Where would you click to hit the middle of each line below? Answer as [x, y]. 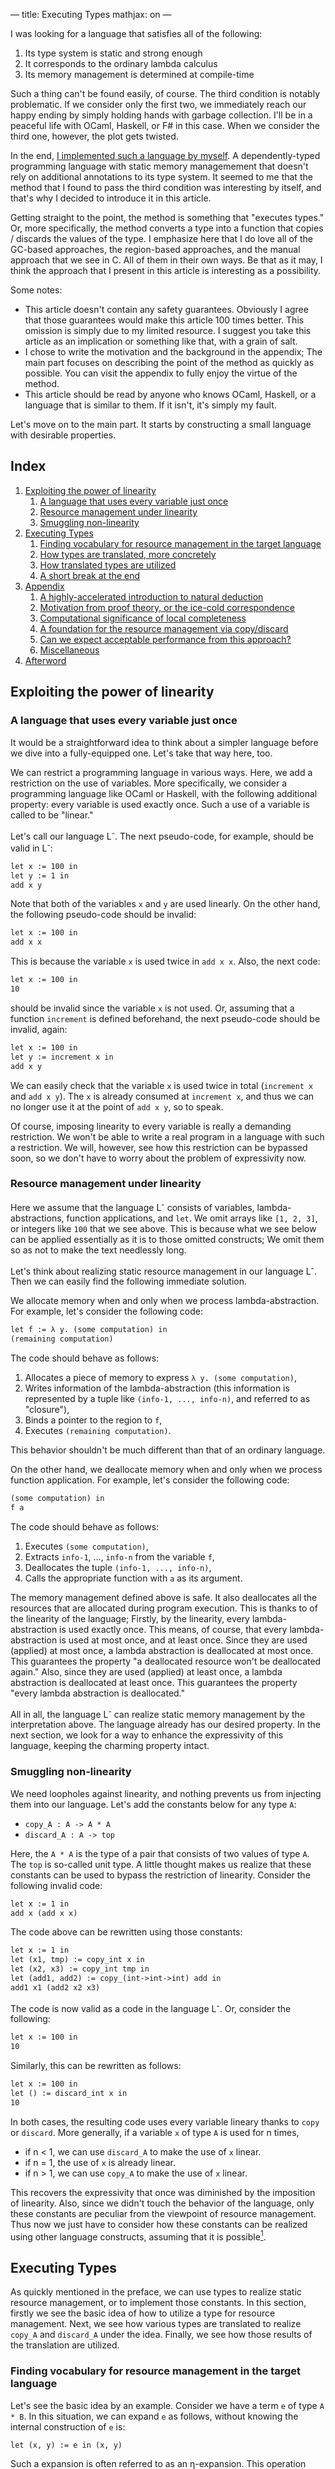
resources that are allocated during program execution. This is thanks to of [164, 1608]
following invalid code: [56, 1885]
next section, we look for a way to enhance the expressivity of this [147, 1735]
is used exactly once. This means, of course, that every [173, 1629]
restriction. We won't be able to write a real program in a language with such [167, 1136]
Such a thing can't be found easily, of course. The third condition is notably [165, 93]
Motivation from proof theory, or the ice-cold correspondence [167, 607]
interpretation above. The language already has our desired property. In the [166, 1725]
